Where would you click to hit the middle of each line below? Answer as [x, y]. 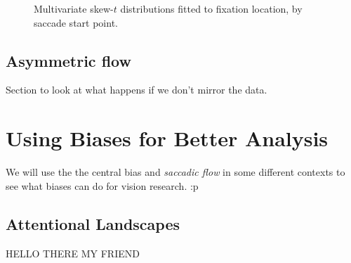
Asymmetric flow [68, 60]
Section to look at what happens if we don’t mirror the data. [137, 90]
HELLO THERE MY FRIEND [73, 253]
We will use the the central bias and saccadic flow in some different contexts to [175, 172]
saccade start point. [76, 22]
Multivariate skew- [74, 8]
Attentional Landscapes [93, 223]
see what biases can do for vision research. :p [102, 185]
